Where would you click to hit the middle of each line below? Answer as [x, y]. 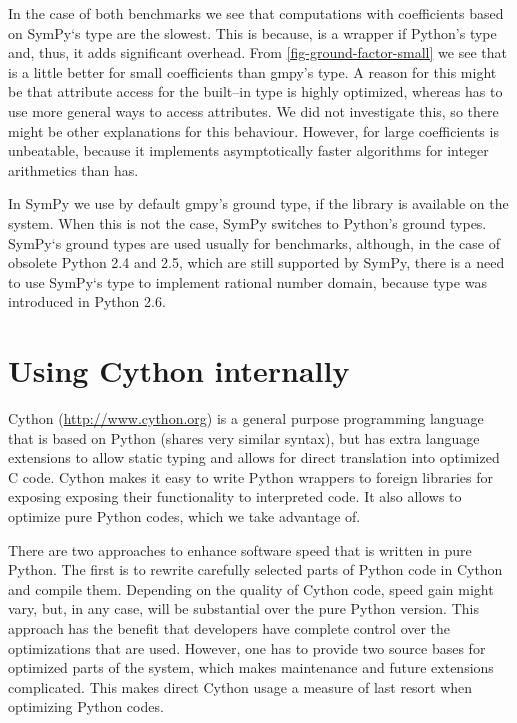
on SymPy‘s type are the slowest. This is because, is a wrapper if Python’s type [252, 32]
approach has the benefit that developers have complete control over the [229, 627]
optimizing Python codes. [86, 706]
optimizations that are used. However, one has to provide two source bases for [247, 647]
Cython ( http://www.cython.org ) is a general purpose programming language [246, 418]
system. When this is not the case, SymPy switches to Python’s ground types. [247, 222]
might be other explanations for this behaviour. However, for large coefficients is [253, 130]
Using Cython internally [179, 370]
